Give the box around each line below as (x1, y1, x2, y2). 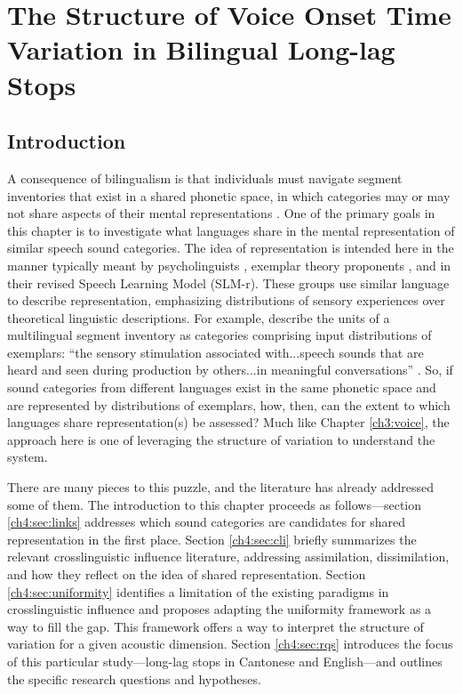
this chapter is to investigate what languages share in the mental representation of (7, 221, 455, 239)
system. (7, 448, 48, 466)
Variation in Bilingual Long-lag (7, 31, 395, 68)
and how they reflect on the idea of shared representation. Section (7, 565, 366, 584)
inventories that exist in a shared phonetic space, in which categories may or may (7, 186, 451, 205)
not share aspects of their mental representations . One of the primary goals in (7, 204, 435, 222)
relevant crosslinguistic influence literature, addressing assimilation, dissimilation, (7, 547, 450, 566)
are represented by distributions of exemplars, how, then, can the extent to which (7, 395, 451, 414)
